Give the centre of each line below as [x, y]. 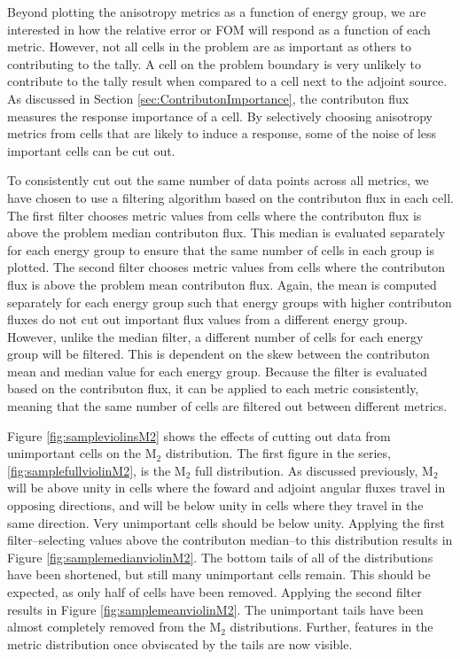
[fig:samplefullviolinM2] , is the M [97, 470]
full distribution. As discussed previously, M [314, 470]
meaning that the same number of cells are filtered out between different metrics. [227, 406]
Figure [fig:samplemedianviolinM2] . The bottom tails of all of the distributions [220, 557]
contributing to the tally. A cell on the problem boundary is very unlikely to [214, 63]
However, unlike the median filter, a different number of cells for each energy [215, 336]
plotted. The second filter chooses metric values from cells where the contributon [226, 267]
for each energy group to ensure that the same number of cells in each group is [221, 249]
